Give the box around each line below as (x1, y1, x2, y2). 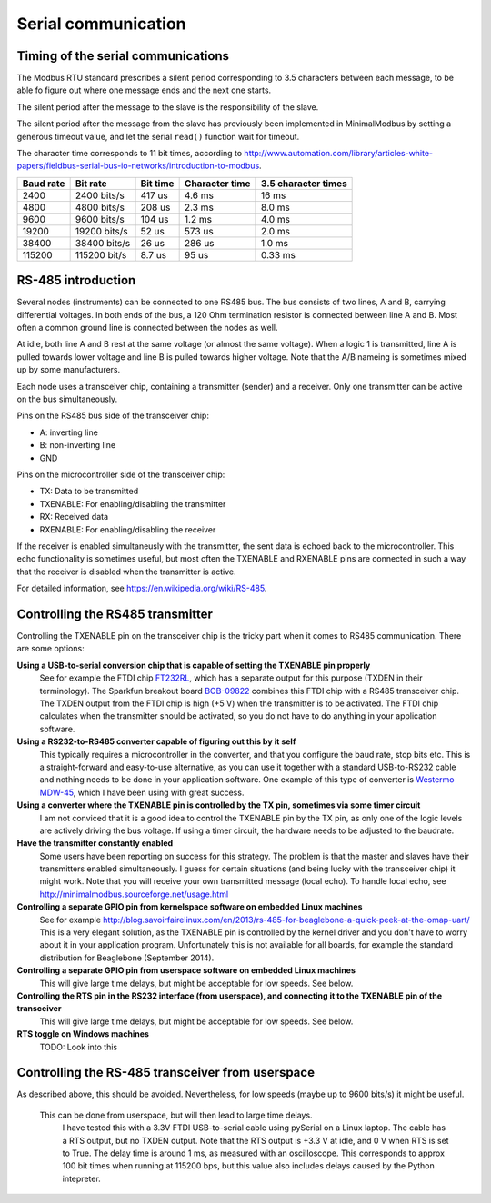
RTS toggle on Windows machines (16, 1029, 150, 1039)
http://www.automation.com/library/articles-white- (244, 148, 434, 159)
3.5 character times (260, 177, 347, 190)
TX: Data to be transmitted (39, 486, 139, 497)
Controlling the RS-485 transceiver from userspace (16, 1065, 316, 1080)
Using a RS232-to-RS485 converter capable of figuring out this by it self (16, 736, 296, 747)
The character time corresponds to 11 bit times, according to (16, 148, 243, 159)
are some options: (16, 643, 85, 654)
